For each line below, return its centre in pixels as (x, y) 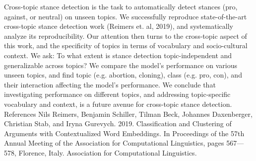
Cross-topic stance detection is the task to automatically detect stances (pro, (121, 6)
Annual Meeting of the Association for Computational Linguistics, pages (114, 143)
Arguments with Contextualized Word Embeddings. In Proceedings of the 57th (124, 133)
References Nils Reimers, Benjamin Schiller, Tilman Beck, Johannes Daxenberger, (128, 114)
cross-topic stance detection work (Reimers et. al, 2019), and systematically (119, 26)
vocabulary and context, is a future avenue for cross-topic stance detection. (118, 104)
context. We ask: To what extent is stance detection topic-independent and (118, 55)
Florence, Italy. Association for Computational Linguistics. (108, 152)
